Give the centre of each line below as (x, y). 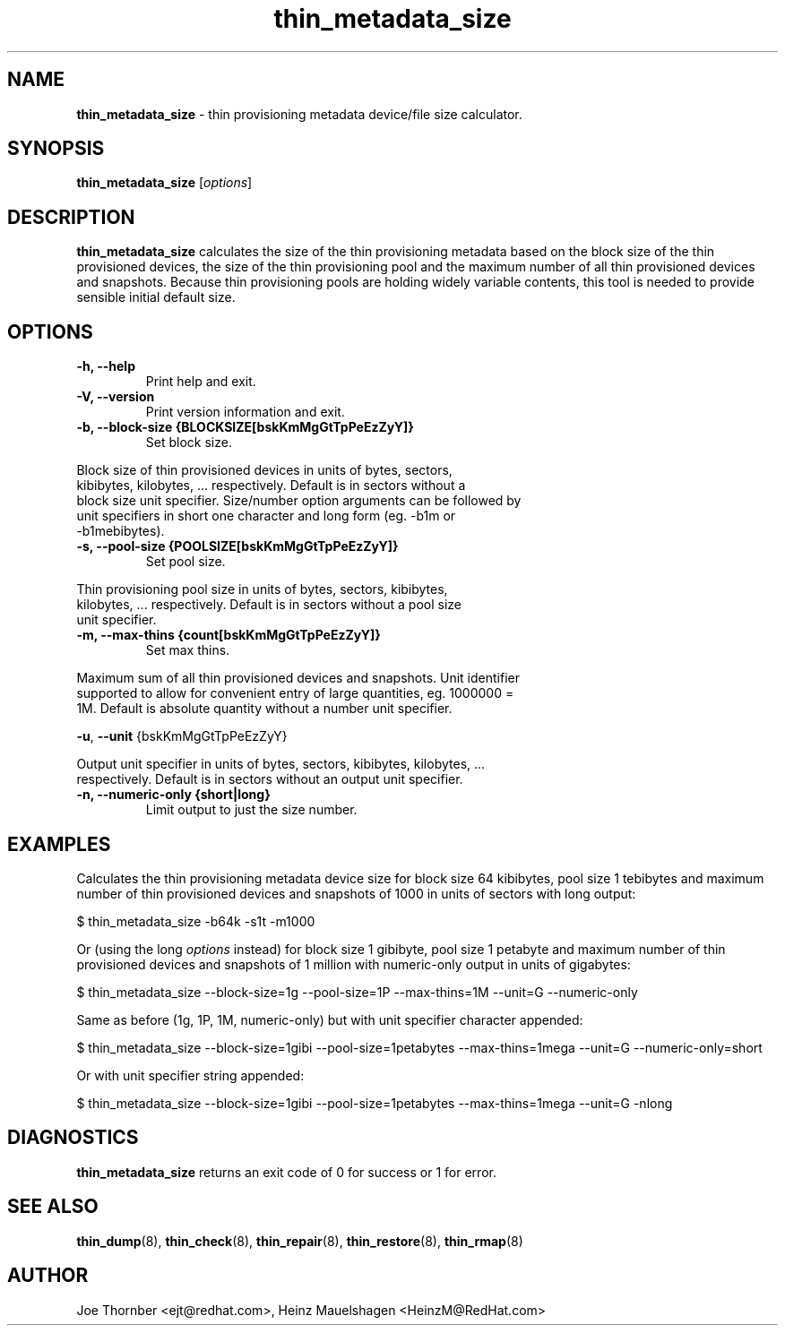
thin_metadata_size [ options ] (164, 183)
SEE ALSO (53, 1207)
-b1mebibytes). (121, 531)
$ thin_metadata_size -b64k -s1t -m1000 (196, 921)
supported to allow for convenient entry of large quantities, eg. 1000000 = (295, 693)
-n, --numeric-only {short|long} (173, 795)
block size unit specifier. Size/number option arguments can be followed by (299, 501)
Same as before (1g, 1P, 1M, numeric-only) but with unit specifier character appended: (330, 1019)
